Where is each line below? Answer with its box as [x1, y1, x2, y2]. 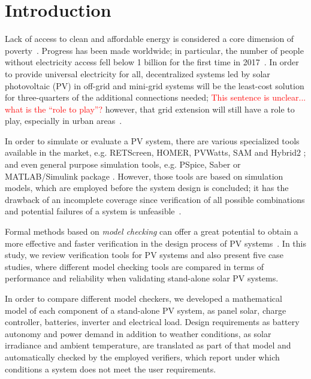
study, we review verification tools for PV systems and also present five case [5, 248, 283, 261]
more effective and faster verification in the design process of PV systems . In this [5, 237, 306, 249]
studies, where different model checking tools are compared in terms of [5, 260, 264, 272]
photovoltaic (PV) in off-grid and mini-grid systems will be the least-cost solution [5, 79, 304, 92]
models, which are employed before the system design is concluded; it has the [5, 181, 289, 194]
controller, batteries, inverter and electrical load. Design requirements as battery [5, 316, 300, 328]
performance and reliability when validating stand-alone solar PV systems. [5, 272, 279, 284]
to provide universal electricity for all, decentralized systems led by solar [5, 67, 270, 80]
